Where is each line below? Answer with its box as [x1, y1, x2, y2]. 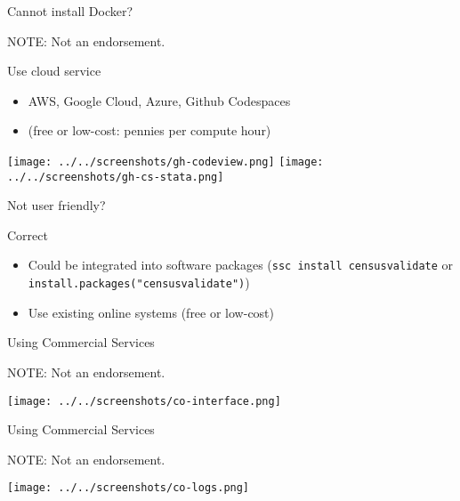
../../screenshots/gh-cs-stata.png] [7, 170, 224, 183]
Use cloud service [7, 61, 101, 80]
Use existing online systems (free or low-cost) [28, 303, 275, 321]
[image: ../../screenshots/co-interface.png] [7, 394, 281, 408]
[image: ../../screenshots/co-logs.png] [7, 481, 250, 495]
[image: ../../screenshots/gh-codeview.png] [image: [7, 155, 324, 168]
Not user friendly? [7, 196, 106, 214]
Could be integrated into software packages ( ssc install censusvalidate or [28, 255, 454, 274]
